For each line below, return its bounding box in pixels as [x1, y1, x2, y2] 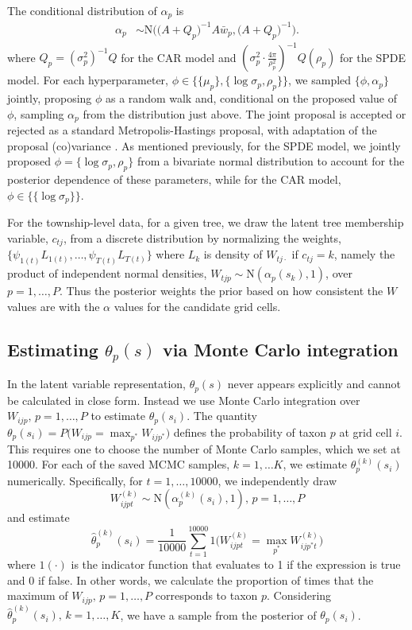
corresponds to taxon [155, 587, 258, 604]
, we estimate [283, 456, 348, 472]
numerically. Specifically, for [7, 472, 143, 488]
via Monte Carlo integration [163, 336, 399, 361]
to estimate [90, 407, 145, 424]
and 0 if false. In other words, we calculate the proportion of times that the [7, 571, 374, 588]
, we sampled [288, 72, 352, 88]
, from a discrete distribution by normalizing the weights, [63, 229, 341, 246]
